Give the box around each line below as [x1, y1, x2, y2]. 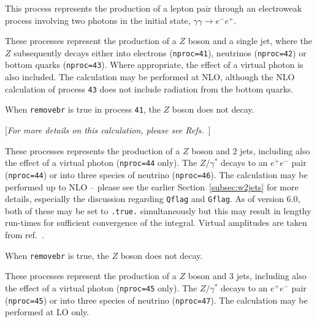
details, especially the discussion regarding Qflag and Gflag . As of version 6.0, [5, 192, 300, 205]
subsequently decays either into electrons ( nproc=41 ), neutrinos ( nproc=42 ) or [13, 46, 307, 59]
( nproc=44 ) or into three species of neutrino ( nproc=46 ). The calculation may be [5, 168, 308, 181]
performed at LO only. [5, 305, 90, 318]
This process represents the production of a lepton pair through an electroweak [5, 2, 302, 14]
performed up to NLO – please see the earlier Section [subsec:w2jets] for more [5, 180, 299, 193]
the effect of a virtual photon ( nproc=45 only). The [5, 281, 197, 294]
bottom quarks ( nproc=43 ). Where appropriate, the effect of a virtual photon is [5, 58, 304, 71]
